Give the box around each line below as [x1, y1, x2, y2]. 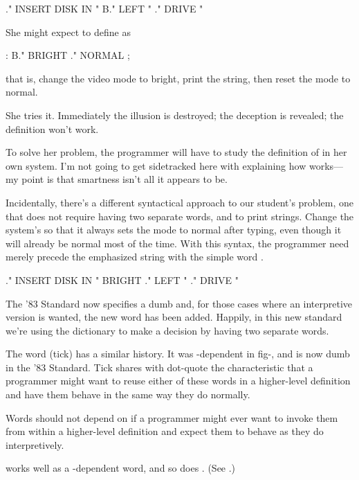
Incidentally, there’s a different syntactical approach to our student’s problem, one [6, 195, 353, 209]
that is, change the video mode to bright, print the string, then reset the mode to [6, 71, 351, 85]
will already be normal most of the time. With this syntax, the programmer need [6, 235, 349, 250]
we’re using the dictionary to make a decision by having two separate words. [6, 323, 329, 337]
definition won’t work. [6, 121, 99, 136]
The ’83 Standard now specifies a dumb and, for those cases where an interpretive [6, 296, 353, 310]
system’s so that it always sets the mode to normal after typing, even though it [6, 222, 342, 237]
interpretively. [6, 437, 64, 452]
